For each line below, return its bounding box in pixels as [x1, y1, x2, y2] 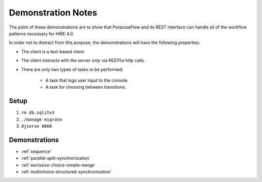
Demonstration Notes [9, 7, 98, 18]
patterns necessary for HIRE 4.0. [9, 30, 75, 36]
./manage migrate [21, 117, 63, 122]
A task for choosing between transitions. [45, 84, 127, 90]
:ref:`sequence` [21, 148, 52, 154]
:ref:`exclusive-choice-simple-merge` [21, 162, 96, 168]
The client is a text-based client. [21, 48, 86, 54]
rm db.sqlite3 [21, 110, 55, 116]
